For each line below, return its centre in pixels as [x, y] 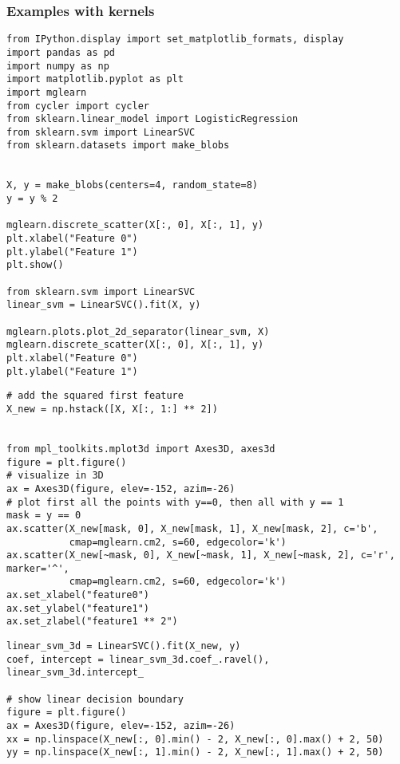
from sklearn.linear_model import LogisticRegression [152, 119]
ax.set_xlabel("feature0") [78, 595]
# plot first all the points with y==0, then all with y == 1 [175, 502]
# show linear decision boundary [95, 699]
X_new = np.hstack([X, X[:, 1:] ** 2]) [112, 409]
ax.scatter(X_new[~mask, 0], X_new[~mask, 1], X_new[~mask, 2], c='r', [201, 555]
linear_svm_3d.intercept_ [75, 673]
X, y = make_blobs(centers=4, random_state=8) [132, 185]
